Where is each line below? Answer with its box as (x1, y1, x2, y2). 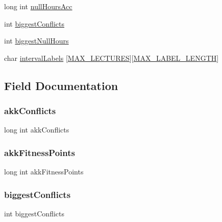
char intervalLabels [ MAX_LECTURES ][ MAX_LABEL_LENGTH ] (4, 52, 219, 63)
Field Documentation (4, 77, 118, 93)
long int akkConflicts (4, 124, 69, 135)
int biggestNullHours (4, 35, 69, 46)
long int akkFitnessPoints (4, 166, 84, 177)
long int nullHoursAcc (4, 1, 72, 11)
